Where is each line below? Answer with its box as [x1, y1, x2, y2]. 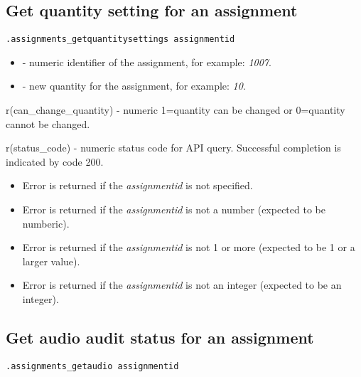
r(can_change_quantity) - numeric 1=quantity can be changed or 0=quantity [6, 102, 345, 117]
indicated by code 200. [6, 154, 104, 169]
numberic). [22, 216, 70, 230]
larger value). [22, 253, 80, 268]
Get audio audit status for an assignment [6, 326, 314, 348]
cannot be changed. [6, 116, 90, 131]
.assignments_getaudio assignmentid [6, 361, 179, 371]
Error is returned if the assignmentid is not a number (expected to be [22, 202, 325, 217]
